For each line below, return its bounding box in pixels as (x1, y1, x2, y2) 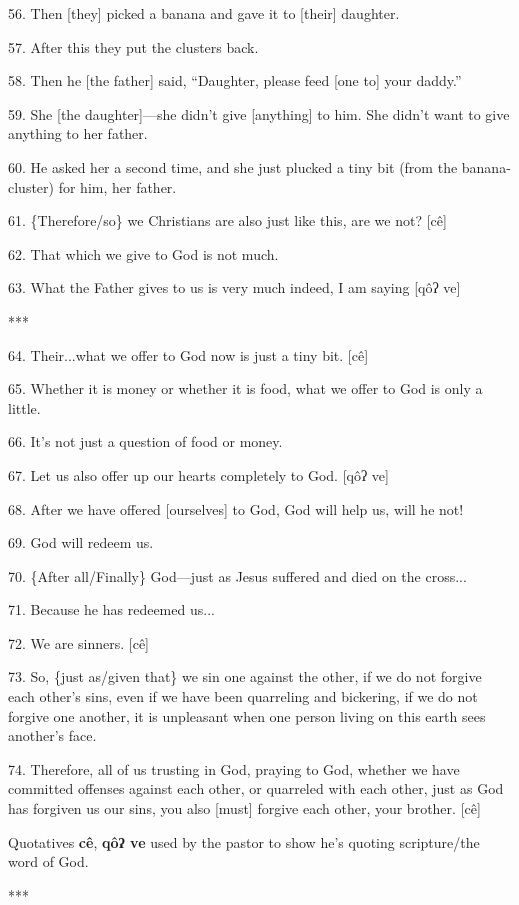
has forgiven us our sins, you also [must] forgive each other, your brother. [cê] (8, 798, 481, 819)
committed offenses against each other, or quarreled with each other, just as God (8, 778, 504, 799)
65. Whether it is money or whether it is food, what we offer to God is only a (8, 378, 483, 399)
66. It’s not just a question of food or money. (8, 431, 283, 452)
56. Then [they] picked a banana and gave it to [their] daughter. (8, 3, 400, 23)
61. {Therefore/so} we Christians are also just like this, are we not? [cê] (8, 210, 447, 231)
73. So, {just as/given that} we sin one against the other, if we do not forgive (8, 666, 482, 687)
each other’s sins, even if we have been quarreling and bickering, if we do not (8, 686, 478, 707)
